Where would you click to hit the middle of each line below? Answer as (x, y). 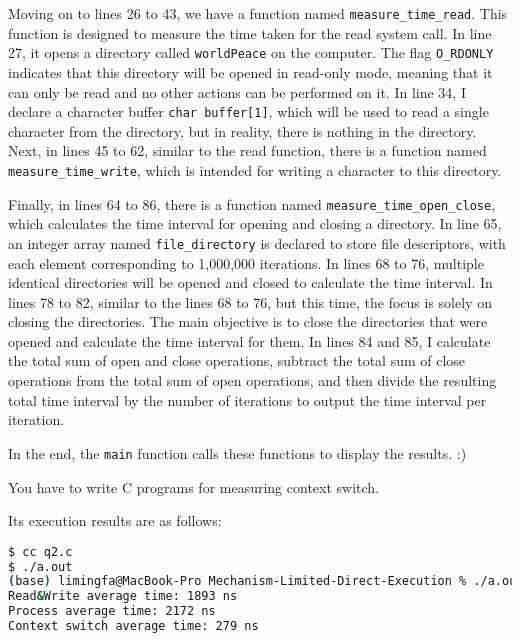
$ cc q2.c (40, 551)
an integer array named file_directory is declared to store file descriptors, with (257, 242)
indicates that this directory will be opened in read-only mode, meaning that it (250, 71)
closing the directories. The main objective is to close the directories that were (248, 321)
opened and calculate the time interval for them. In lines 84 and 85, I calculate (249, 340)
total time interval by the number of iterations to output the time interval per (247, 399)
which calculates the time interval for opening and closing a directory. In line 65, (255, 223)
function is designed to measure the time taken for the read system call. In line (250, 32)
